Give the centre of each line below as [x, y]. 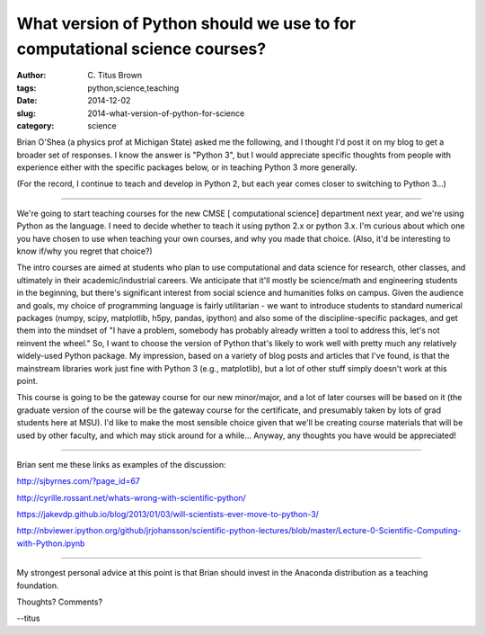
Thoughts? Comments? [60, 602]
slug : [26, 113]
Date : [27, 101]
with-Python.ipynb [51, 543]
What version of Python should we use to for [186, 23]
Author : [31, 76]
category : [35, 125]
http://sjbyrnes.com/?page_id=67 [79, 481]
